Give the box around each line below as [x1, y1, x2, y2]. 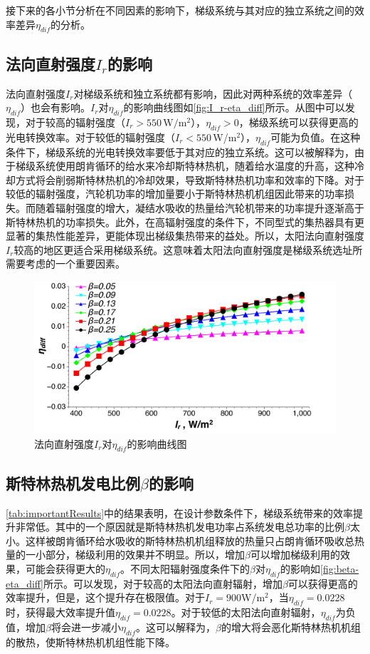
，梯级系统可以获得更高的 [238, 114, 359, 129]
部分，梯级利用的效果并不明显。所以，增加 [45, 547, 245, 562]
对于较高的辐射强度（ [25, 114, 125, 129]
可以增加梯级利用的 [250, 547, 340, 562]
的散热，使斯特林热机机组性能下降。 [6, 634, 175, 649]
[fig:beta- [320, 561, 359, 576]
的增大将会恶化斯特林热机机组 [221, 619, 361, 634]
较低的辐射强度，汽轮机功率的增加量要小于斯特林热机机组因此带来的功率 [6, 186, 344, 201]
